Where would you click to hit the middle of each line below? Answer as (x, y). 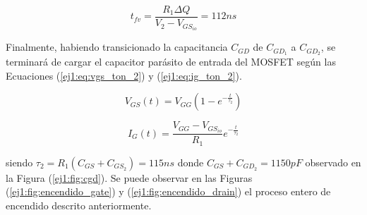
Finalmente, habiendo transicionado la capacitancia (117, 47)
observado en (333, 162)
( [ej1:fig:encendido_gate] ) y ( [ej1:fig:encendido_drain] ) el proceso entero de (168, 191)
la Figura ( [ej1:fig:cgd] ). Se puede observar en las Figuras (129, 177)
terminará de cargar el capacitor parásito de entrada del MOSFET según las (171, 62)
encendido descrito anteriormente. (79, 205)
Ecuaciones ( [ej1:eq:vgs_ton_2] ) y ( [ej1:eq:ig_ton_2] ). (124, 75)
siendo (19, 162)
